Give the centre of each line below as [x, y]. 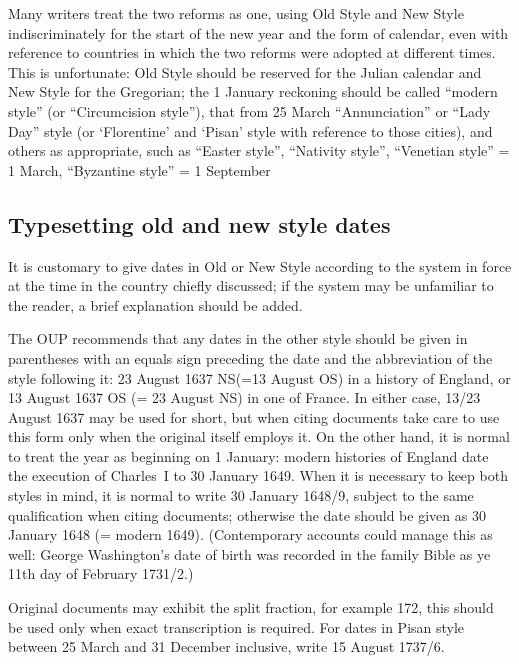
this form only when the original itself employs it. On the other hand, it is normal [259, 436]
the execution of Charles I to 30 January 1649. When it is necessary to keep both [258, 475]
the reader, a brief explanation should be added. [155, 304]
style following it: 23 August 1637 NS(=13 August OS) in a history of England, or [259, 377]
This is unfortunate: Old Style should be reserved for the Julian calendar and [245, 71]
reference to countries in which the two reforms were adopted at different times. [252, 52]
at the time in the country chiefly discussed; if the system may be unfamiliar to [251, 285]
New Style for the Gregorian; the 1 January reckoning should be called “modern [253, 91]
